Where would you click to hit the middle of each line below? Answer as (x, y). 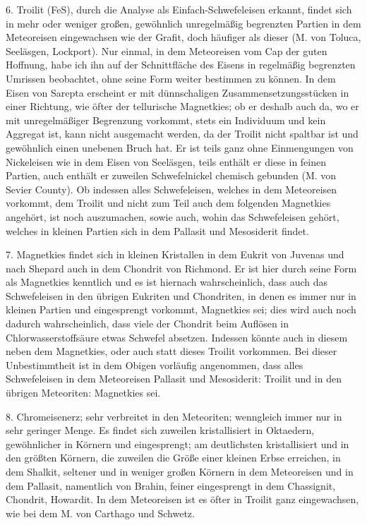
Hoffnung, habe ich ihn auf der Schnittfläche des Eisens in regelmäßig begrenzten (181, 65)
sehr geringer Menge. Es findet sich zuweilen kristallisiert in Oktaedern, (160, 430)
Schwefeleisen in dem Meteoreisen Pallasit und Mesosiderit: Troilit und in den (174, 379)
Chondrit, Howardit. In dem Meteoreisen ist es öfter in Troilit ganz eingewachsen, (182, 499)
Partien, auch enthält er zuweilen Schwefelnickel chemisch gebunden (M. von (171, 175)
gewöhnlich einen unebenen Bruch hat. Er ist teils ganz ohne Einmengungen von (180, 147)
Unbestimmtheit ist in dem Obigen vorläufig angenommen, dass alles (155, 364)
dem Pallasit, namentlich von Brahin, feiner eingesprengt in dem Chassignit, (171, 485)
